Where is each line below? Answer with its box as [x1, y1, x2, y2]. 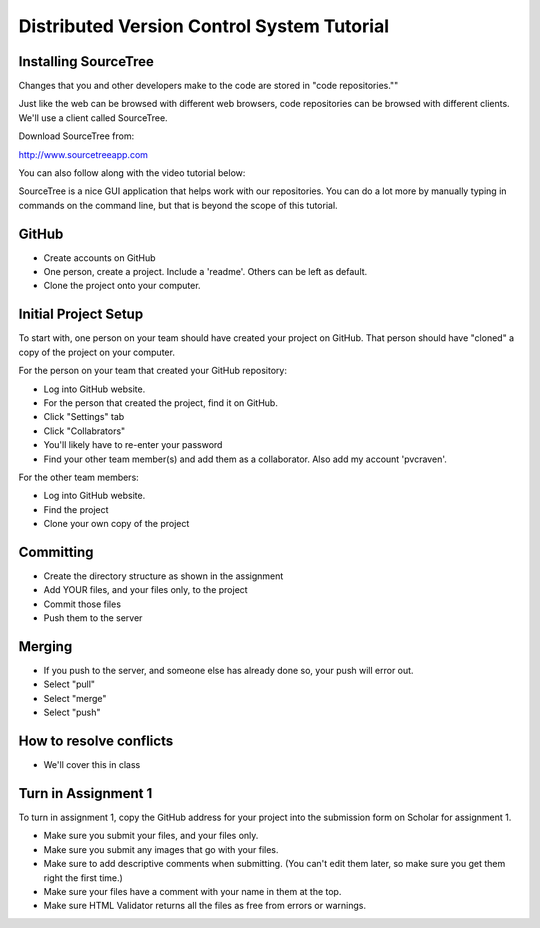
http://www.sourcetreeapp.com [18, 148, 149, 160]
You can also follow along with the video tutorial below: [18, 167, 246, 179]
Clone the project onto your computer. [43, 280, 201, 292]
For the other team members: [18, 471, 139, 483]
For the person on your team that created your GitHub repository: [18, 365, 287, 377]
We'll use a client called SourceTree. [18, 111, 169, 124]
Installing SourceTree [18, 53, 154, 70]
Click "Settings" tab [43, 411, 125, 423]
